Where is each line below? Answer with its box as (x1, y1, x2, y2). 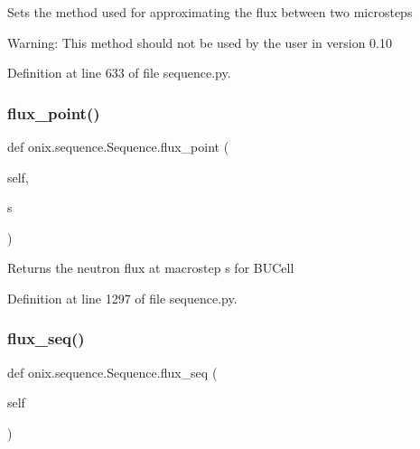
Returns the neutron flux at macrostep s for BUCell (7, 258, 294, 277)
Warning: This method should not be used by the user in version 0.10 (7, 33, 392, 51)
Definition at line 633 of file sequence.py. (7, 63, 231, 82)
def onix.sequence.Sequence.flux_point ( (7, 137, 229, 155)
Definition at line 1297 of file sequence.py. (7, 288, 238, 307)
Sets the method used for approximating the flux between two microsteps (7, 3, 413, 21)
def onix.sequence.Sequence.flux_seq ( (7, 362, 218, 381)
